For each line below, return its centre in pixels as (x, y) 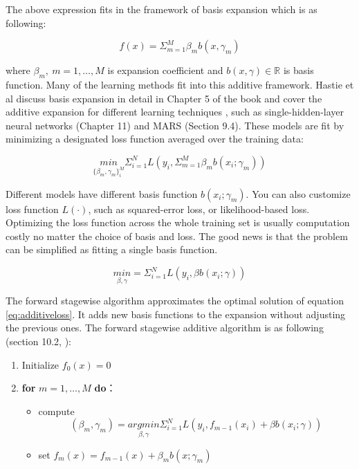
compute (56, 411)
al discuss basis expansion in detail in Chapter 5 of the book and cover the (164, 98)
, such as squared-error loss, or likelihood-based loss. (199, 209)
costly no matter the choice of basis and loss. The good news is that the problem (177, 236)
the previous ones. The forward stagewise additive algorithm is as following (165, 328)
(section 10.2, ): (38, 341)
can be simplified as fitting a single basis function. (112, 249)
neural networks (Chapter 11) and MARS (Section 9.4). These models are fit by (175, 125)
